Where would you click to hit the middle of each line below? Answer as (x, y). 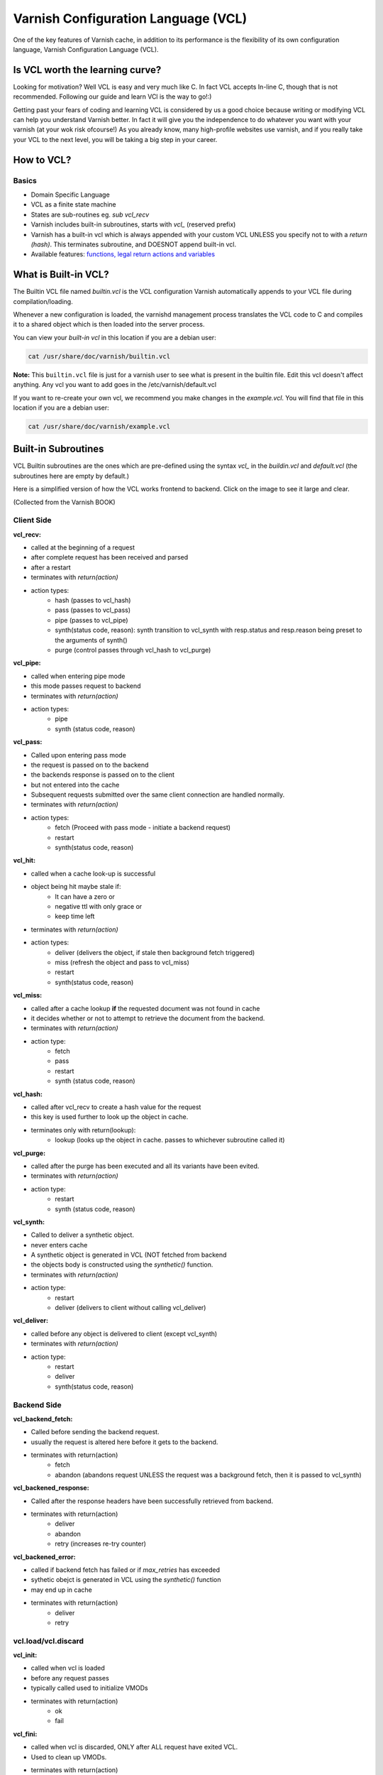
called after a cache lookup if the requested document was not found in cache (145, 1008)
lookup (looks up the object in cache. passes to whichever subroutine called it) (170, 1140)
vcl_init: (25, 1655)
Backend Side (37, 1404)
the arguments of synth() (91, 640)
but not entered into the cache (75, 785)
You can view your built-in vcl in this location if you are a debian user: (115, 337)
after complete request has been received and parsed (110, 557)
